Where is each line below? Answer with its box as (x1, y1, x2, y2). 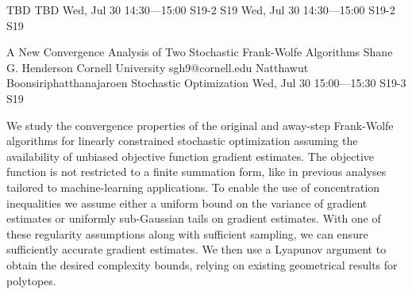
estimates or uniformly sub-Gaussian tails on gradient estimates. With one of (6, 210, 381, 227)
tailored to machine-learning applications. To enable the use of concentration (6, 178, 380, 195)
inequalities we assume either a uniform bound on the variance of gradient (6, 194, 368, 211)
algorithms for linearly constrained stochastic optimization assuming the (6, 132, 358, 149)
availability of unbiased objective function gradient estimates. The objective (6, 147, 375, 164)
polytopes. (6, 272, 56, 288)
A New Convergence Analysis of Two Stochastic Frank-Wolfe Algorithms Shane (6, 44, 393, 60)
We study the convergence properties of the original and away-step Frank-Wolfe (6, 116, 394, 133)
